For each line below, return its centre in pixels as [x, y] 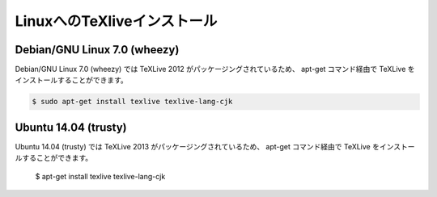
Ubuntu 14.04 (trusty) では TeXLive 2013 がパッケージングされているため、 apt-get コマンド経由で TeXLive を [197, 146]
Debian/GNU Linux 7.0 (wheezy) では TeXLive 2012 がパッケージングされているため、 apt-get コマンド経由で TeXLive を [215, 69]
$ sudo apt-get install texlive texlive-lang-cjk [132, 102]
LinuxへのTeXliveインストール [116, 21]
